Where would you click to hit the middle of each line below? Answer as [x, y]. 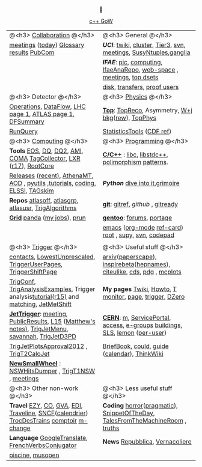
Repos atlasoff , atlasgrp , [44, 200]
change [20, 428]
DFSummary [27, 121]
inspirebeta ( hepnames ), [136, 264]
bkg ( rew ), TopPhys [129, 118]
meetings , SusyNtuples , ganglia [146, 52]
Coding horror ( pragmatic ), [140, 405]
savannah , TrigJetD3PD [43, 336]
